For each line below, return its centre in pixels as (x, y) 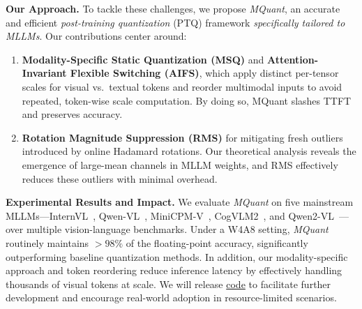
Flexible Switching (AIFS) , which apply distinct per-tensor (204, 73)
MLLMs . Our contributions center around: (96, 36)
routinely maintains (47, 242)
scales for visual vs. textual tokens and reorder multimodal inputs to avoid (182, 86)
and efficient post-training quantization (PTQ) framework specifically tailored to (175, 22)
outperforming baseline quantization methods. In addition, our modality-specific (177, 256)
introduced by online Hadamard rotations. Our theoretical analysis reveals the (189, 151)
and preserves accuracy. (72, 114)
